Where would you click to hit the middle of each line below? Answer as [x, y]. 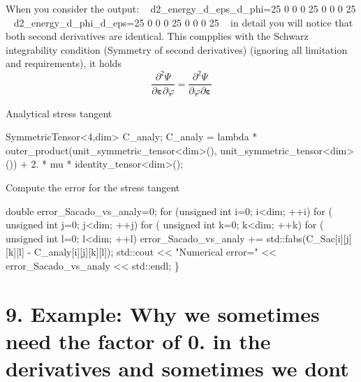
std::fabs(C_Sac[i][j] [309, 238]
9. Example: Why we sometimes [163, 313]
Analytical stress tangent [59, 113]
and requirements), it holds [64, 63]
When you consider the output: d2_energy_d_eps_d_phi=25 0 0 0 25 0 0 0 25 [181, 8]
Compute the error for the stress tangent [93, 187]
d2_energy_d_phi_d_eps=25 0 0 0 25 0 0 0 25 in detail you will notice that [183, 22]
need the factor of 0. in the [138, 340]
